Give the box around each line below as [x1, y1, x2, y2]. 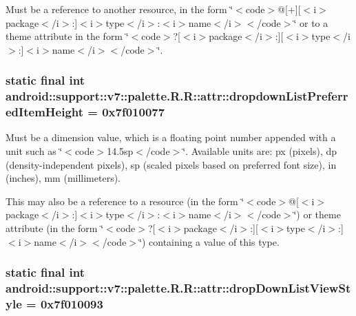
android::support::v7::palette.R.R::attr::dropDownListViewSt [6, 280, 351, 297]
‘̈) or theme [293, 207, 341, 222]
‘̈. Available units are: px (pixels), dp [182, 144, 337, 158]
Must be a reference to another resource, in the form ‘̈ [6, 2, 233, 16]
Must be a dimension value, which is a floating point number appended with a [6, 130, 336, 145]
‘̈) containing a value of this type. [139, 234, 280, 249]
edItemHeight [6, 103, 84, 120]
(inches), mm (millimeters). [6, 171, 121, 185]
